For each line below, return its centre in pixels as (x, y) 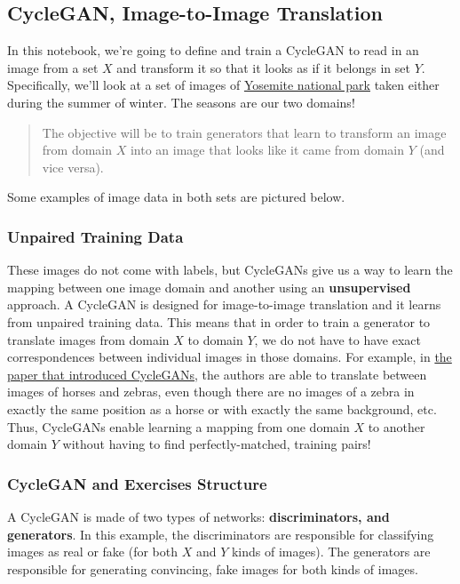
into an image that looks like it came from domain (267, 150)
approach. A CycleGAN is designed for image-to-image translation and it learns (224, 304)
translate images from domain (88, 339)
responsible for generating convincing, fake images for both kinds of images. (213, 568)
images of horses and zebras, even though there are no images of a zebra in (211, 392)
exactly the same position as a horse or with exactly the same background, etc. (222, 408)
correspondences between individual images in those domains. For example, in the (230, 357)
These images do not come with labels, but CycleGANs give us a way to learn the (230, 270)
